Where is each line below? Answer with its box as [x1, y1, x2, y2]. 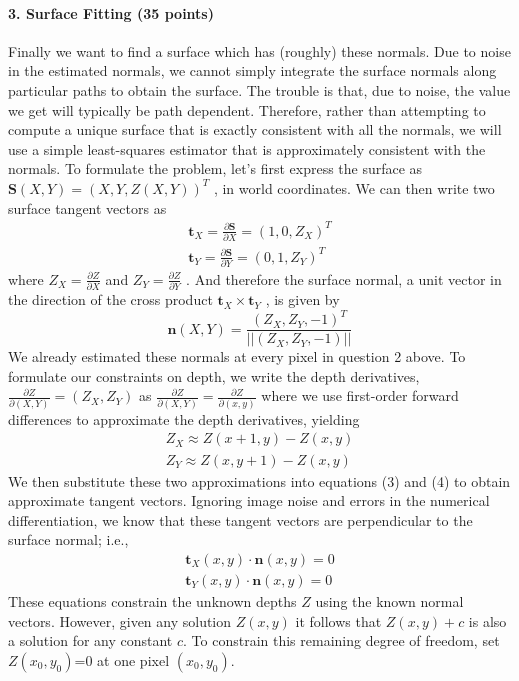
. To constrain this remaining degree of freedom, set [183, 630, 500, 651]
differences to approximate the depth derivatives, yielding [8, 408, 360, 429]
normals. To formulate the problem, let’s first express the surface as [8, 158, 423, 179]
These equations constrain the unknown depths [8, 590, 297, 611]
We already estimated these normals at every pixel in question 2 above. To [8, 346, 466, 367]
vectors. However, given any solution [8, 610, 232, 631]
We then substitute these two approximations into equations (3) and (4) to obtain [8, 470, 511, 491]
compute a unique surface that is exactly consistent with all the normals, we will [8, 119, 502, 140]
